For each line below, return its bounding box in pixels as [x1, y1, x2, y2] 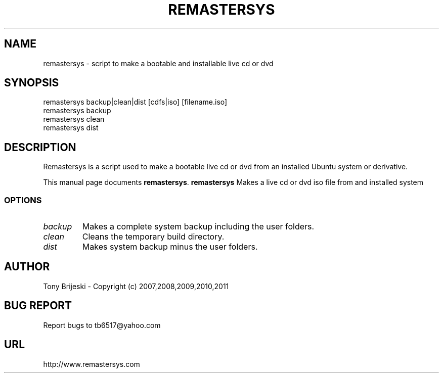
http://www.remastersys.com [43, 359, 140, 368]
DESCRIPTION [4, 140, 76, 154]
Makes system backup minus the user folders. [82, 242, 258, 252]
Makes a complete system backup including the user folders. [82, 221, 315, 232]
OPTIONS [4, 195, 42, 205]
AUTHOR [4, 260, 50, 273]
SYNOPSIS [4, 76, 59, 89]
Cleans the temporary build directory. [82, 231, 225, 242]
